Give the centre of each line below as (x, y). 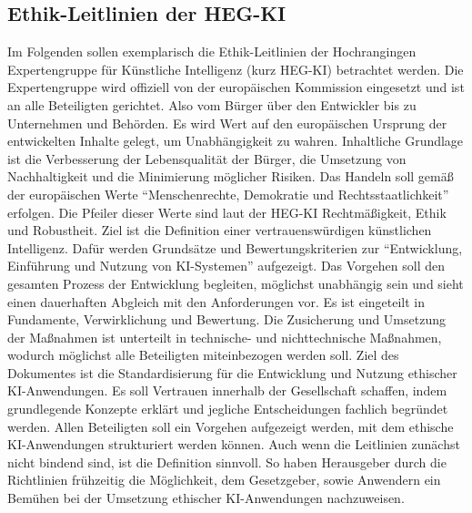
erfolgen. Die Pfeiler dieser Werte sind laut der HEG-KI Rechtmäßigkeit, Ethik (227, 212)
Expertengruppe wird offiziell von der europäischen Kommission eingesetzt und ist (236, 87)
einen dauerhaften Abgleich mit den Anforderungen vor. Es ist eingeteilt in (216, 301)
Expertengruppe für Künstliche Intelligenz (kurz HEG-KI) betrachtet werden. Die (236, 69)
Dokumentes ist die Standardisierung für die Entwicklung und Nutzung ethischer (232, 372)
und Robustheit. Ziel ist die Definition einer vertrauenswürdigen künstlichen (220, 230)
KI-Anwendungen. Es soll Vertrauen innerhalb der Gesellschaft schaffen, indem (227, 390)
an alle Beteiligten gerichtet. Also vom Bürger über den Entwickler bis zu (212, 104)
